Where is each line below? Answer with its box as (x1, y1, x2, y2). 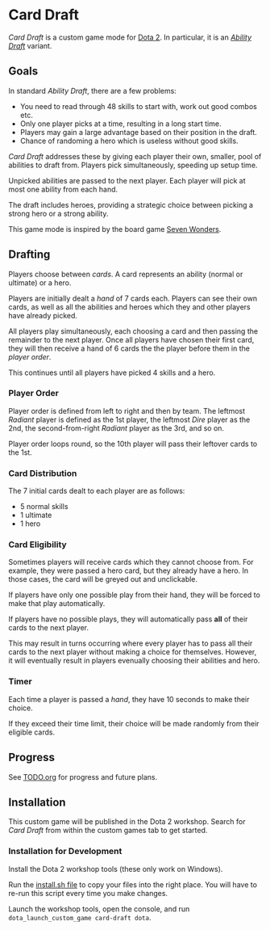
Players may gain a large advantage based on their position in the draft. (19, 127, 258, 137)
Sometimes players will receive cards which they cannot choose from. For (8, 558, 254, 567)
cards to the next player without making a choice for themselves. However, (8, 647, 257, 657)
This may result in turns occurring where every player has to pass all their (8, 638, 253, 648)
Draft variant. (8, 40, 52, 50)
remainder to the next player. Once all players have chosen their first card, (8, 335, 255, 344)
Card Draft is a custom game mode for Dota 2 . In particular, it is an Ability (8, 32, 252, 42)
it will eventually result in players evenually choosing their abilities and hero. (8, 656, 260, 666)
